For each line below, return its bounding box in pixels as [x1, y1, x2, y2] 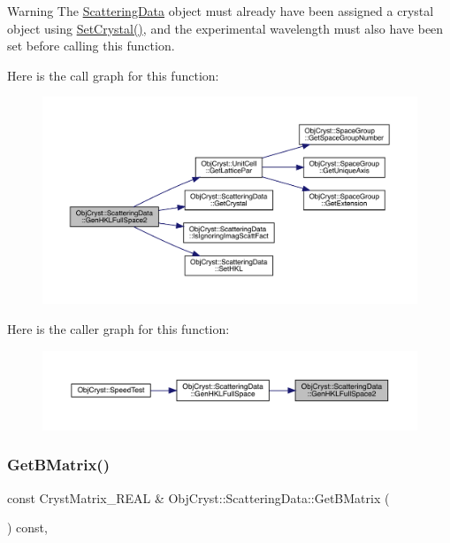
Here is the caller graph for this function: [7, 319, 230, 337]
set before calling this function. [7, 36, 175, 55]
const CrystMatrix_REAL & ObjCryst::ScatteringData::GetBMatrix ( [7, 488, 390, 507]
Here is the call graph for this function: [7, 66, 219, 84]
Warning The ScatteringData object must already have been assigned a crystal [7, 2, 434, 19]
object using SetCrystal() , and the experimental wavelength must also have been [7, 19, 444, 37]
